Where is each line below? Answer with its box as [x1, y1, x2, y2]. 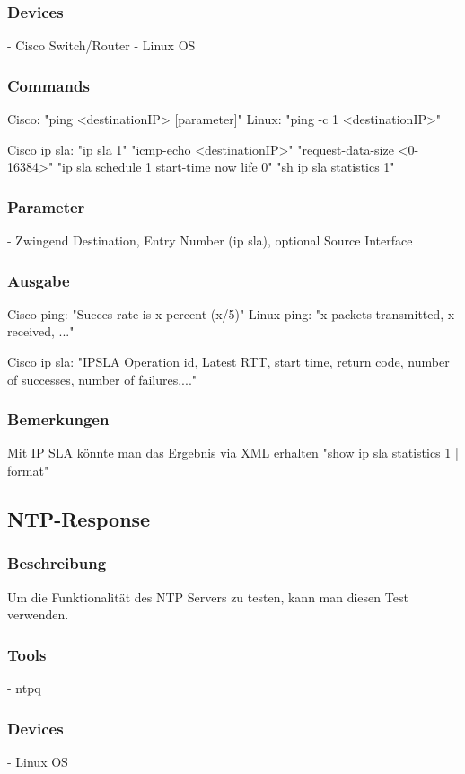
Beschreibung [7, 552, 107, 574]
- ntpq [7, 679, 41, 698]
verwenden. [7, 605, 69, 624]
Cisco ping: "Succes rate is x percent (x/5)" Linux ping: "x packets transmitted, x [7, 304, 455, 323]
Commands [7, 74, 90, 96]
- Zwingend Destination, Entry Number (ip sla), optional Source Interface [7, 231, 413, 250]
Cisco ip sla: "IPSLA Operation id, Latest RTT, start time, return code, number [7, 352, 450, 371]
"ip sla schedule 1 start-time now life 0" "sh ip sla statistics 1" [57, 157, 395, 176]
